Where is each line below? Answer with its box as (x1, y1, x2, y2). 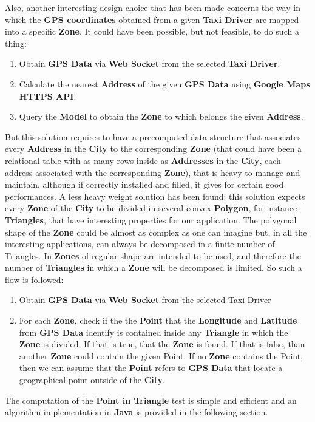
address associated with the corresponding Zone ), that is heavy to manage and (5, 166, 300, 179)
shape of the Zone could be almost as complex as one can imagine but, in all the (5, 225, 307, 238)
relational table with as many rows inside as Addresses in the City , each (5, 154, 281, 166)
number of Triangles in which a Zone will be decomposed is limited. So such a (5, 261, 302, 274)
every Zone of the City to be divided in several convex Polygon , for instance (5, 202, 297, 214)
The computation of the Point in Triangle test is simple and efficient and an (5, 393, 297, 406)
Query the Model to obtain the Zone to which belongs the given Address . (19, 110, 303, 123)
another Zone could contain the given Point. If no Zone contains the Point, (19, 349, 303, 362)
